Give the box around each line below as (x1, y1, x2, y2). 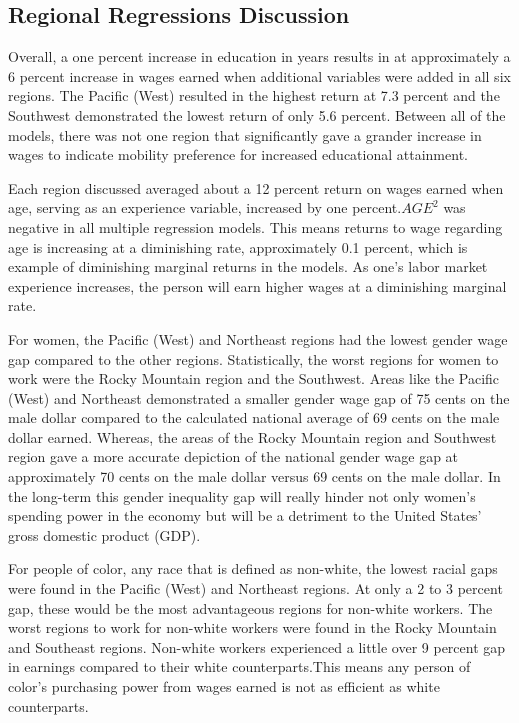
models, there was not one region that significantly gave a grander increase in (8, 124, 482, 145)
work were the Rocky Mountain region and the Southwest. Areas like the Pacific (8, 368, 500, 389)
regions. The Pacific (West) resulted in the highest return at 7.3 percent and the (8, 85, 500, 106)
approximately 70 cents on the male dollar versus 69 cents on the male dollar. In (8, 466, 501, 487)
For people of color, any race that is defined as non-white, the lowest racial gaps (8, 558, 498, 579)
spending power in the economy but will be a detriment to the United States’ (8, 505, 482, 526)
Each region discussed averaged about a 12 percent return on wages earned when (8, 177, 504, 198)
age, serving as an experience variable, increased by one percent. (8, 197, 402, 218)
